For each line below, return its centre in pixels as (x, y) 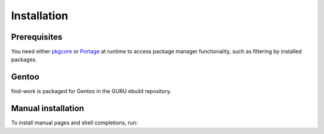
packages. (24, 59)
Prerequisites (37, 37)
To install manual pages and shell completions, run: (74, 123)
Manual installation (48, 108)
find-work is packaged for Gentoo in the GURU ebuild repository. (91, 91)
